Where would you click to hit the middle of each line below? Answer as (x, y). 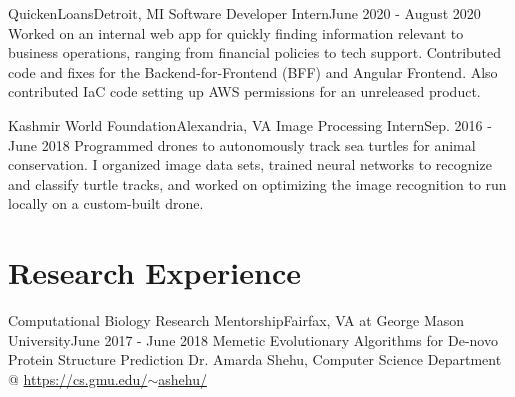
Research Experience (154, 272)
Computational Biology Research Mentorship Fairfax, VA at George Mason (236, 320)
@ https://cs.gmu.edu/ (78, 378)
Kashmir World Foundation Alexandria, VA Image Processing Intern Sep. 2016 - (250, 124)
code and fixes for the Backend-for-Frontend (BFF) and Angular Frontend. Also (253, 71)
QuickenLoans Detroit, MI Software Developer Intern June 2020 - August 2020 (244, 13)
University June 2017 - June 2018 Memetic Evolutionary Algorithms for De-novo (253, 339)
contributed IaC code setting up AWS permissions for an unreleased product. (244, 91)
